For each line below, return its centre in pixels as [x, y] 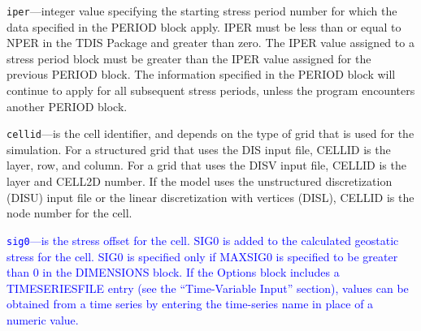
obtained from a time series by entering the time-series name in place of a [190, 304]
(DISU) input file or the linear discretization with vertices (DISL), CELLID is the [210, 197]
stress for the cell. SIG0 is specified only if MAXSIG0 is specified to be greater [202, 256]
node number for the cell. [69, 213]
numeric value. [43, 319]
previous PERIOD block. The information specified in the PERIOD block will [201, 74]
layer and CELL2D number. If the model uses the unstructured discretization [200, 181]
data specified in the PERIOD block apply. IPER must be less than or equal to [204, 26]
